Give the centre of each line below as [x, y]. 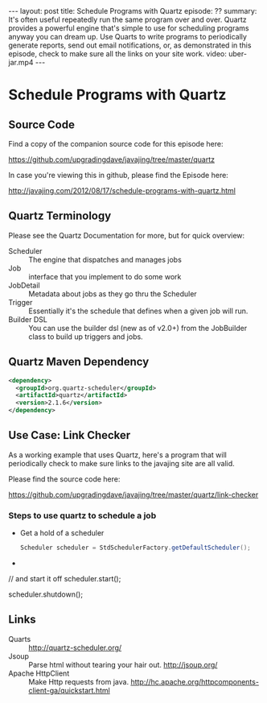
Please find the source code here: [64, 479]
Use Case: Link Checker [70, 435]
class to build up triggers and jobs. [86, 337]
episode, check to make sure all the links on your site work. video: [118, 54]
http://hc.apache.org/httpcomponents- [195, 681]
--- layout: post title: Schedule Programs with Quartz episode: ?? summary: [133, 11]
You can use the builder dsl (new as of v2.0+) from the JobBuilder [138, 328]
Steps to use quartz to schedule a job [82, 515]
